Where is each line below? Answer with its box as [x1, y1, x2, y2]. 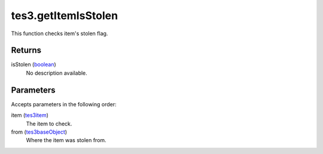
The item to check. [26, 120, 72, 127]
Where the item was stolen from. [26, 137, 107, 144]
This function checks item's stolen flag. [11, 30, 108, 37]
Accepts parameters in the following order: [11, 100, 117, 107]
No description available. [26, 69, 88, 76]
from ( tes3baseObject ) [11, 128, 68, 135]
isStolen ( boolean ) [11, 61, 56, 68]
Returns [11, 45, 42, 56]
